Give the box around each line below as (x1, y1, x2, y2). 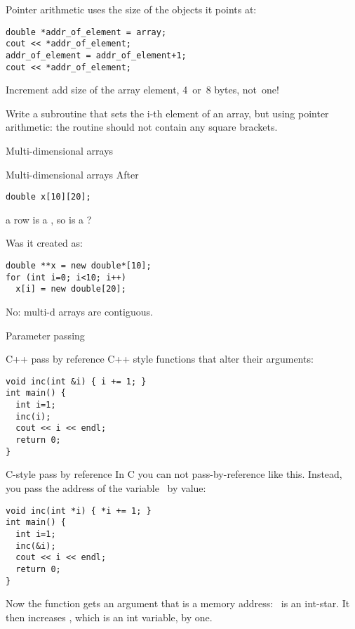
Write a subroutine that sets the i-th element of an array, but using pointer (6, 105, 329, 120)
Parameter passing (6, 328, 85, 342)
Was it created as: (6, 235, 83, 250)
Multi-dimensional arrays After (6, 167, 139, 181)
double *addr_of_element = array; (6, 27, 167, 37)
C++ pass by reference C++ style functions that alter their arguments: (6, 351, 314, 366)
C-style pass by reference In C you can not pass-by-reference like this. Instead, (6, 467, 342, 481)
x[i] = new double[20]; (15, 284, 126, 294)
